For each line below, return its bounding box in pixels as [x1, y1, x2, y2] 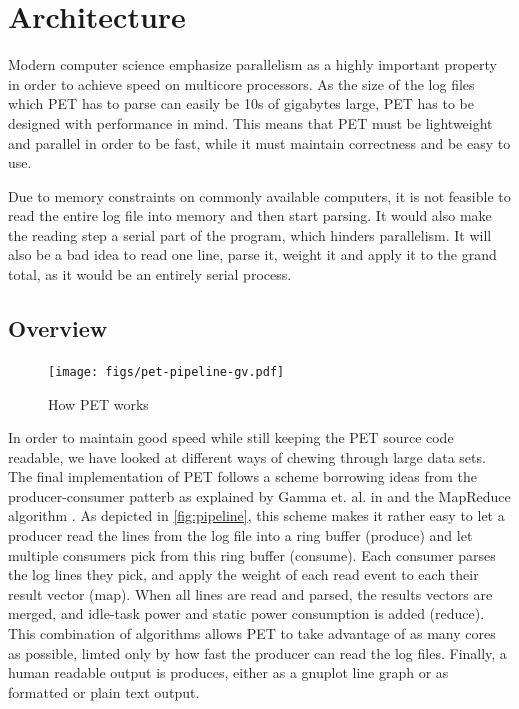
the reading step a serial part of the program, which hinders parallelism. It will [8, 224, 492, 245]
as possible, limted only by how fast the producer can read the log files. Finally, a [8, 642, 507, 663]
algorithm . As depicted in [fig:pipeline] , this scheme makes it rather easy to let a [8, 505, 505, 526]
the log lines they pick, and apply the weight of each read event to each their [8, 564, 479, 585]
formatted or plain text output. [8, 681, 200, 702]
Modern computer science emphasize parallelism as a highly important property [8, 54, 497, 75]
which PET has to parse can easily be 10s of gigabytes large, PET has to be [8, 93, 475, 114]
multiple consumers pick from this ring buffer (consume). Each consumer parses [8, 544, 496, 565]
